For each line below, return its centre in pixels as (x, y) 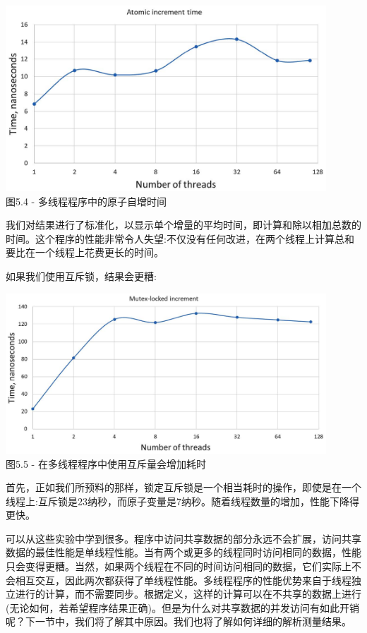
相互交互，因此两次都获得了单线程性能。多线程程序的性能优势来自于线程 (183, 580)
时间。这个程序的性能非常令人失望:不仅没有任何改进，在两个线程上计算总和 (180, 238)
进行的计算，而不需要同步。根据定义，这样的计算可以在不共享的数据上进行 (188, 594)
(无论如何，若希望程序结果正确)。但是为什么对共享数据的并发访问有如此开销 (182, 607)
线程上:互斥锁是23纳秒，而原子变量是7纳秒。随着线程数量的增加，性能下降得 (182, 501)
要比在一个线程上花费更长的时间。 (85, 252)
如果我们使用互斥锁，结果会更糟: (81, 276)
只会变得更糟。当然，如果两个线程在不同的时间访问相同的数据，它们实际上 (179, 566)
